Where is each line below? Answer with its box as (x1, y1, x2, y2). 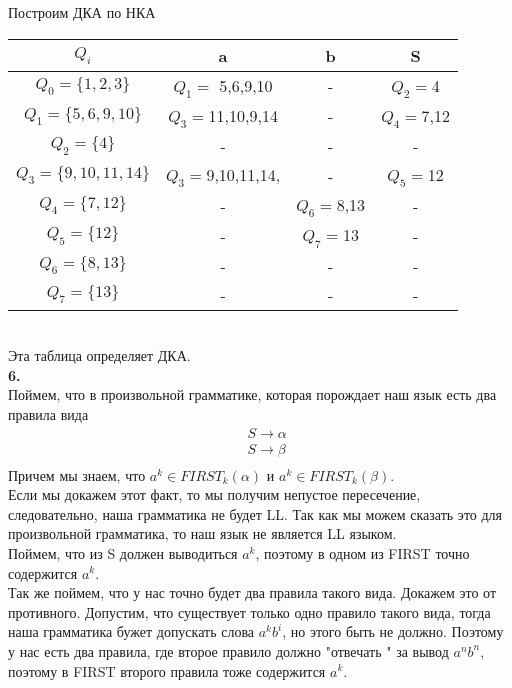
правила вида (8, 403, 89, 424)
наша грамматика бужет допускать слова (8, 621, 255, 642)
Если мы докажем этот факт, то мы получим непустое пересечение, (8, 484, 421, 505)
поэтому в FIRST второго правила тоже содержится (8, 660, 326, 681)
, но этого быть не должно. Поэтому (282, 621, 504, 642)
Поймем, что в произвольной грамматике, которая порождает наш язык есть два (8, 384, 497, 405)
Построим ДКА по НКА (8, 2, 156, 22)
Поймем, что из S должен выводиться (8, 542, 238, 563)
